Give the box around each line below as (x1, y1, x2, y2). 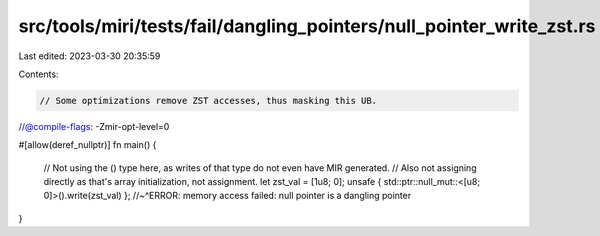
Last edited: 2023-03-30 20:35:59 (18, 50, 161, 62)
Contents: (18, 68, 59, 80)
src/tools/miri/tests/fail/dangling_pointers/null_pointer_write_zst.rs (18, 15, 596, 37)
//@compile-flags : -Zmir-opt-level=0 (18, 120, 170, 132)
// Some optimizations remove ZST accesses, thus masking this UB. (39, 95, 378, 106)
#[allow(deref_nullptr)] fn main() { (18, 139, 157, 151)
